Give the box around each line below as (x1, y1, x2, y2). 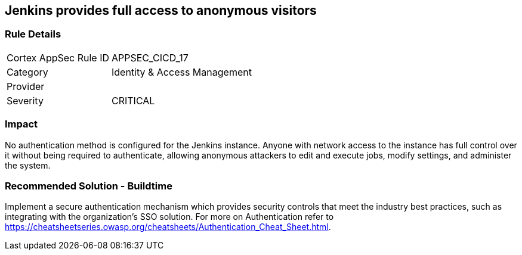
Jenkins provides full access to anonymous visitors (5, 3, 317, 18)
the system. (5, 160, 51, 170)
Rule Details (5, 28, 61, 41)
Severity (7, 94, 44, 107)
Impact (5, 118, 38, 130)
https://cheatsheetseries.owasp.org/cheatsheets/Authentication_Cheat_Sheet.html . (5, 222, 331, 232)
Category (7, 66, 48, 78)
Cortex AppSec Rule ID (7, 51, 110, 64)
